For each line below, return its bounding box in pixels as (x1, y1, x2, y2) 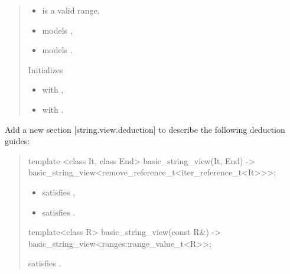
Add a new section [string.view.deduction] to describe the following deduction (5, 123, 285, 135)
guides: (5, 135, 30, 147)
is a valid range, (42, 4, 100, 16)
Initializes (28, 63, 63, 76)
